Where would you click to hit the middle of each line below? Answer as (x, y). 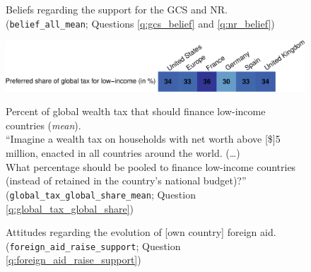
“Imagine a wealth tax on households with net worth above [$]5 (143, 139)
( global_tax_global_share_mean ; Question (101, 194)
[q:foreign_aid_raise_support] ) (74, 260)
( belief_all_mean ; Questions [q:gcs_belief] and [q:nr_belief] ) (140, 23)
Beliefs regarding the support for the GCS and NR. (117, 9)
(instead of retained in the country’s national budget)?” (126, 181)
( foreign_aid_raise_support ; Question (93, 246)
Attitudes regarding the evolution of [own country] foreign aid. (141, 232)
